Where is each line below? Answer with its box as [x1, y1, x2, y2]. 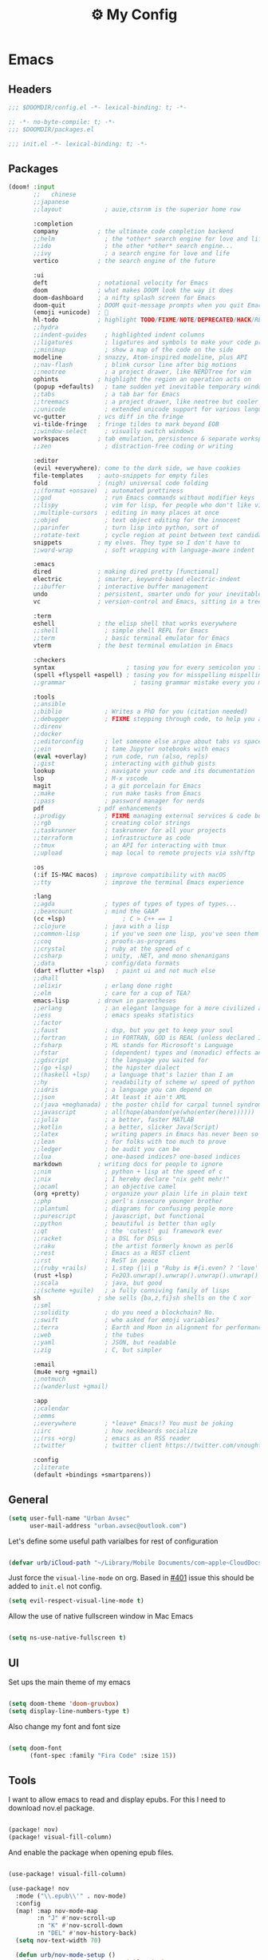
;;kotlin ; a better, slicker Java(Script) [33, 1123, 219, 1131]
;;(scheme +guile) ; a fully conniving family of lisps [33, 1286, 230, 1294]
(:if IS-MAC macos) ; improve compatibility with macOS [33, 870, 227, 878]
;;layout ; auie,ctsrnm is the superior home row [33, 205, 241, 213]
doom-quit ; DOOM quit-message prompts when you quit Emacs [33, 301, 266, 309]
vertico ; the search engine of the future [33, 257, 216, 265]
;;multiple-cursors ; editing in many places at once [33, 509, 219, 517]
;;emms [33, 1412, 56, 1420]
